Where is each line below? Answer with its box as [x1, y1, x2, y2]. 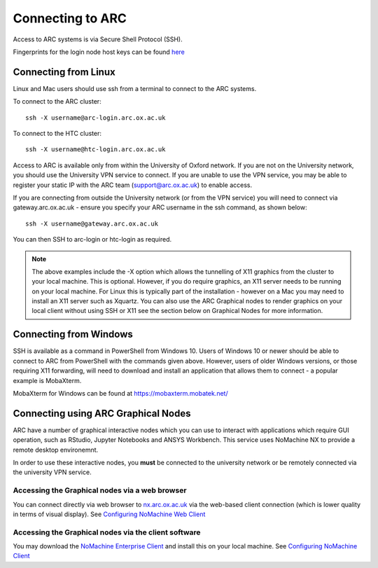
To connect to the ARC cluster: [13, 97, 101, 106]
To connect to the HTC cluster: [13, 130, 101, 138]
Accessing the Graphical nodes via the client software [13, 527, 201, 537]
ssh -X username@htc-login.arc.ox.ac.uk [25, 146, 166, 153]
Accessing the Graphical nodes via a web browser [13, 485, 187, 495]
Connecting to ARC [13, 11, 127, 26]
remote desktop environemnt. [13, 445, 99, 454]
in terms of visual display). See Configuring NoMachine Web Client [13, 510, 206, 518]
